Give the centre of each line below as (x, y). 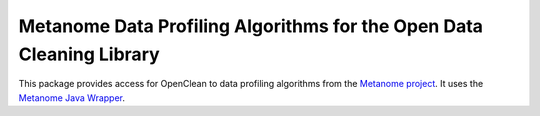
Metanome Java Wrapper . (71, 97)
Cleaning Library (89, 54)
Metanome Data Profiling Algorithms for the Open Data (251, 26)
